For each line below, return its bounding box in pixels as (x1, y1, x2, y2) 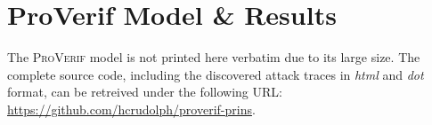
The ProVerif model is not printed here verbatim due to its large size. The (7, 48, 420, 66)
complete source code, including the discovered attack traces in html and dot (7, 65, 424, 83)
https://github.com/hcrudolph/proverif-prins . (7, 99, 256, 118)
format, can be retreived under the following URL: (7, 82, 282, 101)
